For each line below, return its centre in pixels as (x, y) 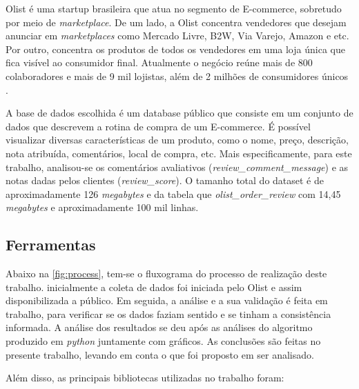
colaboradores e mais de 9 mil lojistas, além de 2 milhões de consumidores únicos (177, 76)
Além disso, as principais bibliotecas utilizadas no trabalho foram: (145, 378)
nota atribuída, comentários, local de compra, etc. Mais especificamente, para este (179, 153)
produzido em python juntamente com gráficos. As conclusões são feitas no (163, 341)
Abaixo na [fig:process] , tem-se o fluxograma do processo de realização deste (166, 273)
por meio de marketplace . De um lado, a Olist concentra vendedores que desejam (176, 22)
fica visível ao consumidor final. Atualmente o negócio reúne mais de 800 (159, 62)
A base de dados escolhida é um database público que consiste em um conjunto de (179, 113)
